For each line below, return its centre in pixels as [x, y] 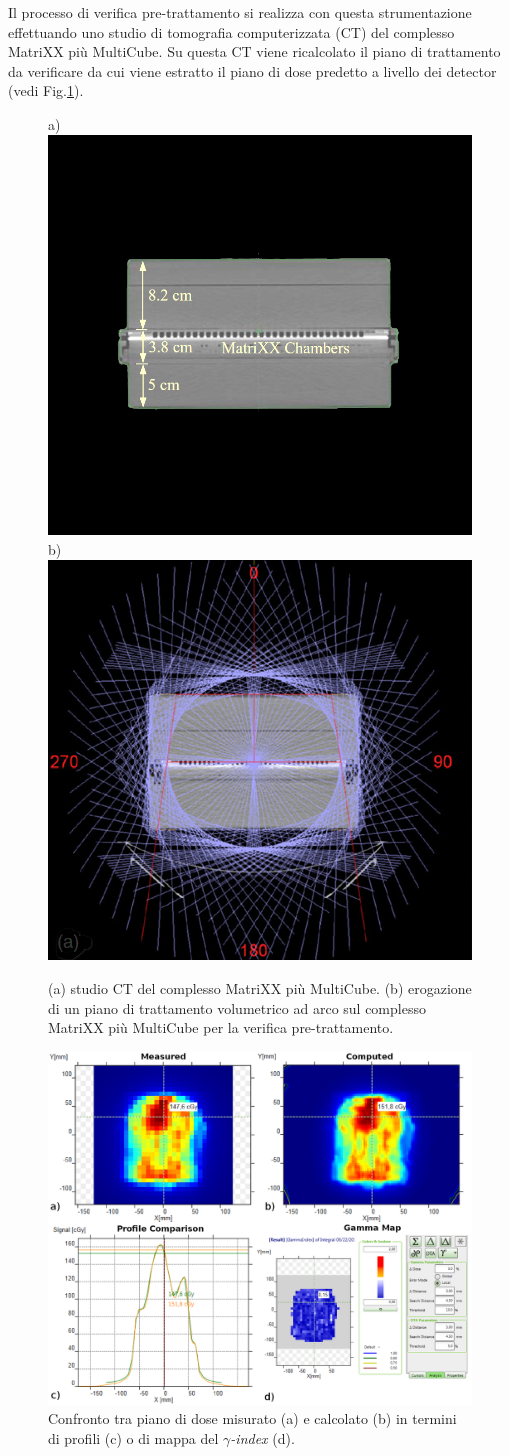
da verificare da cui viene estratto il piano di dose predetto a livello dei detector [252, 70]
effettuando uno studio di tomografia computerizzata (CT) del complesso [231, 31]
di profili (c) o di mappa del [133, 1437]
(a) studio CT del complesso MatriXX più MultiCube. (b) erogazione [260, 987]
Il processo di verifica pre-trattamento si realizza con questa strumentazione [240, 12]
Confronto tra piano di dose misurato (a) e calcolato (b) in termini [252, 1418]
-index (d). [262, 1437]
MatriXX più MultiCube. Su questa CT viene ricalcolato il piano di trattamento [254, 51]
